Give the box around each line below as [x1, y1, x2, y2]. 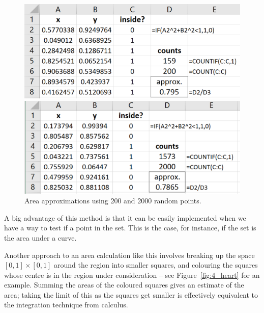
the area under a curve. [4, 232, 77, 243]
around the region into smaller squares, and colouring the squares [54, 259, 258, 270]
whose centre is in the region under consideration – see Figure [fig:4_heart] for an [4, 269, 260, 280]
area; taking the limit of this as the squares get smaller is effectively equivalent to [4, 289, 258, 300]
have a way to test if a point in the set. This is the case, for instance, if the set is [4, 222, 256, 233]
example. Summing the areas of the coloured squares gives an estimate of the [4, 279, 244, 290]
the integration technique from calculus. [4, 299, 128, 310]
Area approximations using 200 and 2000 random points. [24, 195, 201, 206]
